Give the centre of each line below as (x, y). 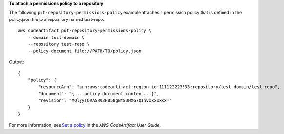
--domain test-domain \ (56, 37)
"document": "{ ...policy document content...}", (99, 94)
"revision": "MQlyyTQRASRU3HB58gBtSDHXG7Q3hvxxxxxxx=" (105, 100)
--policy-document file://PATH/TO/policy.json (84, 51)
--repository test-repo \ (59, 44)
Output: (17, 62)
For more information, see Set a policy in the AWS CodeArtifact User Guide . (85, 125)
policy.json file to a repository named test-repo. (57, 19)
